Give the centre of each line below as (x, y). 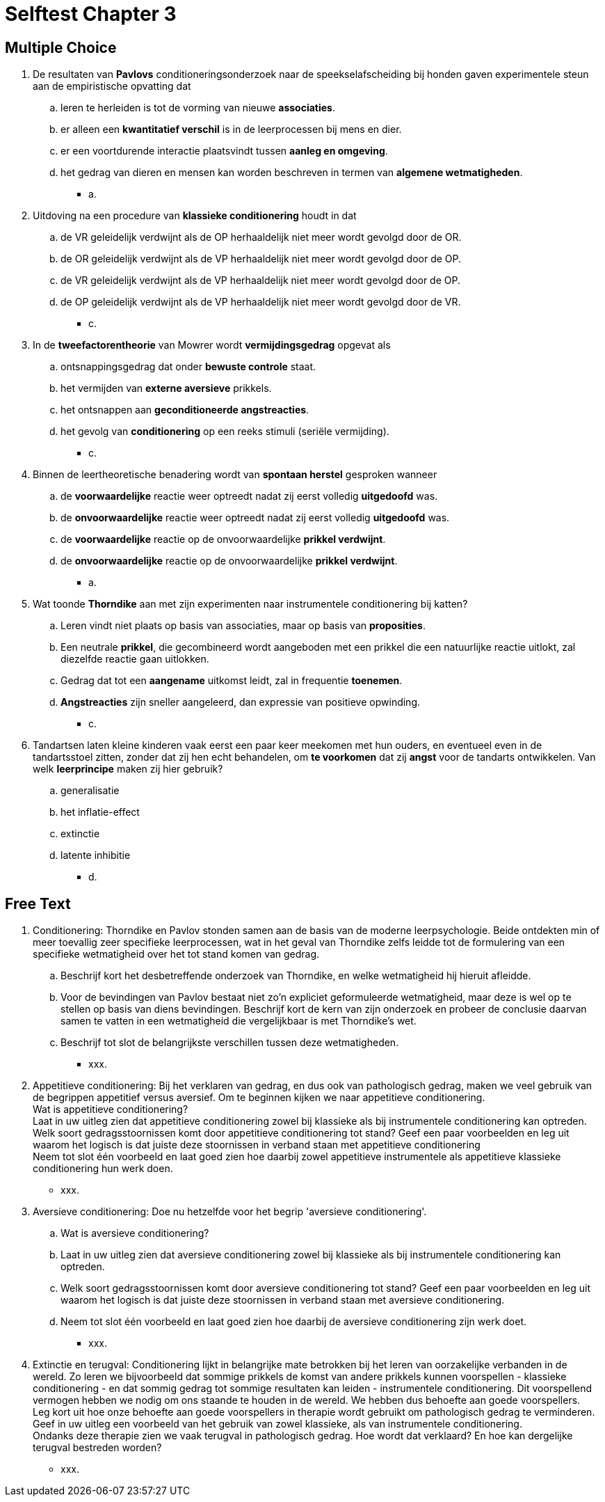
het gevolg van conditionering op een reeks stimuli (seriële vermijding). (225, 432)
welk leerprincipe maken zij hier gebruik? (128, 769)
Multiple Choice (61, 47)
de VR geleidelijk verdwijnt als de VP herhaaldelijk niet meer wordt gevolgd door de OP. (260, 280)
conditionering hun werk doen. (103, 1169)
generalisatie (90, 791)
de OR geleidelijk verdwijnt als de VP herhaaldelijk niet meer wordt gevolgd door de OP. (261, 259)
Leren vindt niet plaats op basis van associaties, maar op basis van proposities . (243, 626)
